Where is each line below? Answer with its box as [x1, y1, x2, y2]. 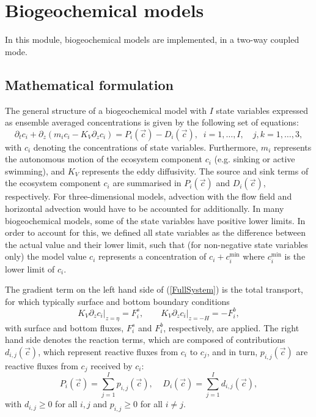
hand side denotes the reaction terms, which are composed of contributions [5, 333, 285, 346]
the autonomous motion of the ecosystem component [5, 152, 202, 165]
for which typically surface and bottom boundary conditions [5, 295, 230, 307]
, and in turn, [207, 345, 258, 358]
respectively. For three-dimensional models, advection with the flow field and [5, 190, 292, 203]
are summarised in [112, 176, 182, 189]
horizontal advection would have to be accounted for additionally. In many [5, 202, 284, 215]
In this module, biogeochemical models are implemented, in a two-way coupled [5, 33, 299, 46]
